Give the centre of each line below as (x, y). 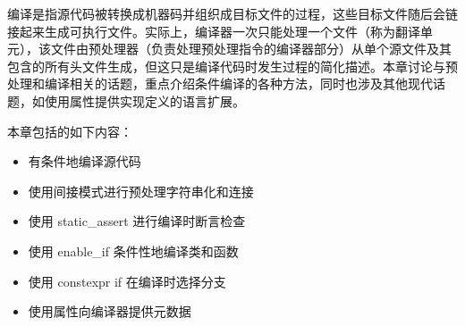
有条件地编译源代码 (85, 161)
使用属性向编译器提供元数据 (110, 311)
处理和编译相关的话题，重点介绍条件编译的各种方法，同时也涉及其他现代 (220, 84)
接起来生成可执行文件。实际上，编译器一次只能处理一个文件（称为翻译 (214, 31)
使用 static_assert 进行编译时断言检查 (137, 221)
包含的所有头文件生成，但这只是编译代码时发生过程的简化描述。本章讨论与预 (232, 66)
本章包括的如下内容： (70, 131)
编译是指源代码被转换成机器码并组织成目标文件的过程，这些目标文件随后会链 (232, 13)
